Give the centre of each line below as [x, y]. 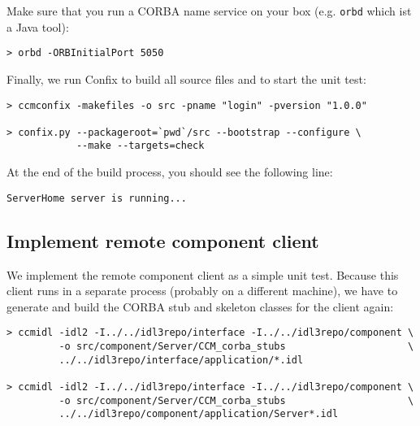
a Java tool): [38, 26]
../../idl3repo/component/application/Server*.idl [199, 414]
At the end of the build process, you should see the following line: [170, 172]
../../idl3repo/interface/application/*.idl [181, 360]
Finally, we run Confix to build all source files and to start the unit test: [186, 78]
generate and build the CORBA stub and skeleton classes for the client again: [200, 306]
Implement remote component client [163, 240]
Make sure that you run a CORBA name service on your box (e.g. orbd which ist [209, 11]
